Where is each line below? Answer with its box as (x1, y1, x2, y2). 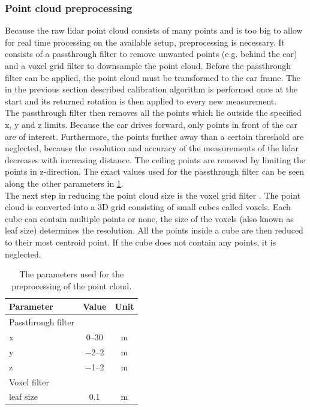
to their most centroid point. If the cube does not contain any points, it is (5, 235, 276, 248)
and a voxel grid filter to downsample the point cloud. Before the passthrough (5, 59, 291, 71)
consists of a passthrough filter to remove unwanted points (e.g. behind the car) (5, 47, 297, 60)
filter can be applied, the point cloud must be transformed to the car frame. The (5, 71, 301, 83)
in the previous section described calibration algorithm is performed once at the (5, 83, 298, 95)
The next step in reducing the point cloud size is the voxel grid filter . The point (5, 188, 301, 201)
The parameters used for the (19, 268, 124, 280)
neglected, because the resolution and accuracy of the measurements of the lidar (5, 142, 299, 154)
